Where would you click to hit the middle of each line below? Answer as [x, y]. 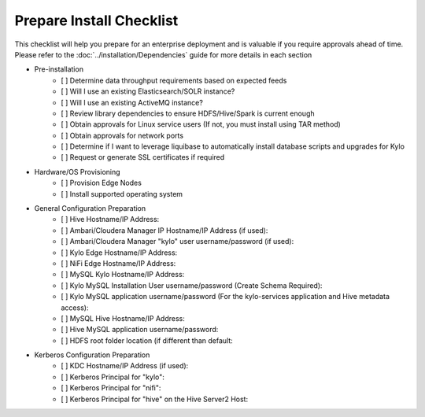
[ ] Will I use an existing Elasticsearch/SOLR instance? [148, 91]
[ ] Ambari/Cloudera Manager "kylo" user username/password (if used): [177, 242]
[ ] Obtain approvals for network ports [122, 135]
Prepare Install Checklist [96, 20]
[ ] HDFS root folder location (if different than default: [147, 340]
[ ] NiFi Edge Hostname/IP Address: [118, 263]
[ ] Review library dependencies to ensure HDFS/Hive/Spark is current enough [188, 113]
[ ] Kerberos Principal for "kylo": [113, 377]
